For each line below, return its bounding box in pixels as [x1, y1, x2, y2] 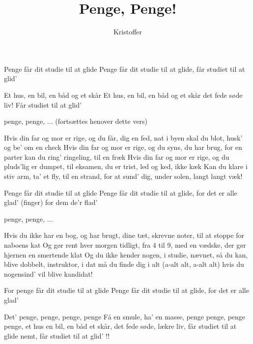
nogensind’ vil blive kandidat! [4, 268, 93, 279]
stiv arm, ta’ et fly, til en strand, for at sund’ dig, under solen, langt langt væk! [4, 171, 243, 181]
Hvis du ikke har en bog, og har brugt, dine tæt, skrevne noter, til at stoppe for [4, 230, 244, 240]
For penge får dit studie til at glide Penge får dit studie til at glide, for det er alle [4, 285, 249, 295]
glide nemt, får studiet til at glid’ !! [4, 330, 110, 341]
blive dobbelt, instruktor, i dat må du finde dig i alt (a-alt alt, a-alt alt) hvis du [4, 259, 244, 269]
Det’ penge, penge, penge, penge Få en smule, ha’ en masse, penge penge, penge [4, 311, 246, 321]
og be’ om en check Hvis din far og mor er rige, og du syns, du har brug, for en [4, 142, 242, 152]
